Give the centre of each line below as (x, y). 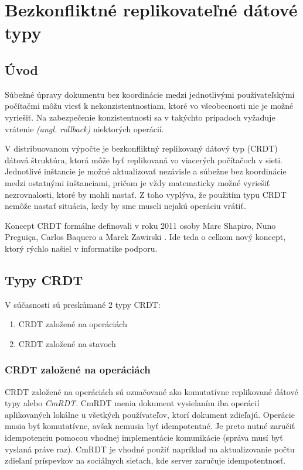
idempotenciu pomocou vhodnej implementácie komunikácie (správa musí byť (144, 438)
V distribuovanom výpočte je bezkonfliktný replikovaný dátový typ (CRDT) (141, 148)
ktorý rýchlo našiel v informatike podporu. (81, 248)
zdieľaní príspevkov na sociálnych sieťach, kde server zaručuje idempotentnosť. (145, 460)
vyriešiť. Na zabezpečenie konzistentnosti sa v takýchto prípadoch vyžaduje (140, 117)
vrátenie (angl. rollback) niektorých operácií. (84, 128)
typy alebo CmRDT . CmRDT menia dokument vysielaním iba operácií (132, 403)
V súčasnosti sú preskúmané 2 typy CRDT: (83, 304)
